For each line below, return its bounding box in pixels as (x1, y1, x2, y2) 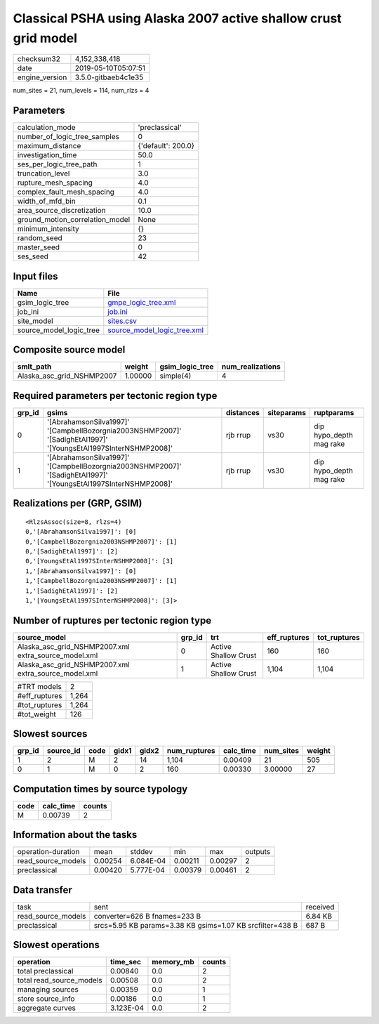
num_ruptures (166, 746, 215, 756)
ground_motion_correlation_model (17, 215, 131, 225)
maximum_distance (17, 141, 81, 151)
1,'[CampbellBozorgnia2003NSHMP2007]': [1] (25, 577, 178, 585)
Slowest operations (13, 939, 100, 951)
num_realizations (221, 362, 281, 372)
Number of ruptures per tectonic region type (13, 615, 212, 626)
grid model (13, 30, 77, 46)
